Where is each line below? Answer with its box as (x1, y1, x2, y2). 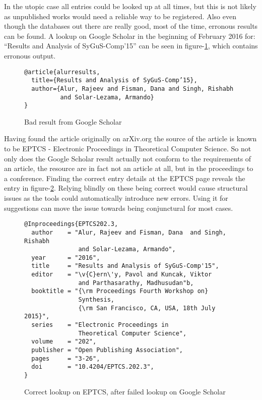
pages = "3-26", (31, 355, 100, 362)
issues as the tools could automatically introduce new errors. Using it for (4, 193, 228, 203)
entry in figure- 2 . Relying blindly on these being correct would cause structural (4, 183, 248, 193)
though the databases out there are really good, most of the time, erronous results (4, 21, 258, 31)
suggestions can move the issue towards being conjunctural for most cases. (4, 202, 233, 213)
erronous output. (4, 50, 56, 61)
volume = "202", (31, 338, 97, 346)
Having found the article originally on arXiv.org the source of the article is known (4, 133, 257, 144)
